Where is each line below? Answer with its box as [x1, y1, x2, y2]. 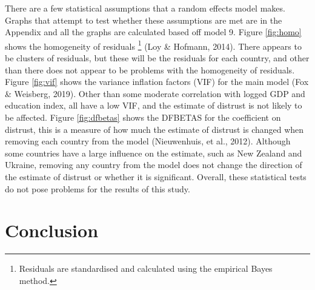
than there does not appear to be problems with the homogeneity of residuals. [5, 63, 295, 76]
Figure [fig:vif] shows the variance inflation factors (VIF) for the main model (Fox [5, 75, 309, 88]
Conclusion [5, 218, 99, 243]
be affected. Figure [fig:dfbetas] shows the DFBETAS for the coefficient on [5, 111, 281, 123]
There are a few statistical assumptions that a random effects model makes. [5, 2, 285, 14]
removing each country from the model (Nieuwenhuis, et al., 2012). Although [5, 135, 291, 147]
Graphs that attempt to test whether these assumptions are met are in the [5, 13, 282, 26]
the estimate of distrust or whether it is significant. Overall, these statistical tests [5, 170, 307, 183]
